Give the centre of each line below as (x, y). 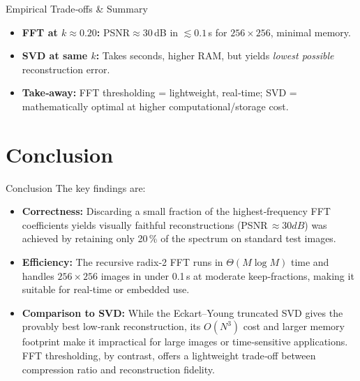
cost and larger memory (294, 326)
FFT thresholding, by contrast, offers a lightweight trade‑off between (169, 356)
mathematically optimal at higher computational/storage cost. (155, 106)
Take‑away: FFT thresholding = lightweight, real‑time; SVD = (159, 92)
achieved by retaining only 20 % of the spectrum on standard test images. (179, 238)
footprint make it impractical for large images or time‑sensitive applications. (185, 342)
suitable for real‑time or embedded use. (106, 289)
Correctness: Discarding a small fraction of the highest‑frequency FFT (176, 211)
